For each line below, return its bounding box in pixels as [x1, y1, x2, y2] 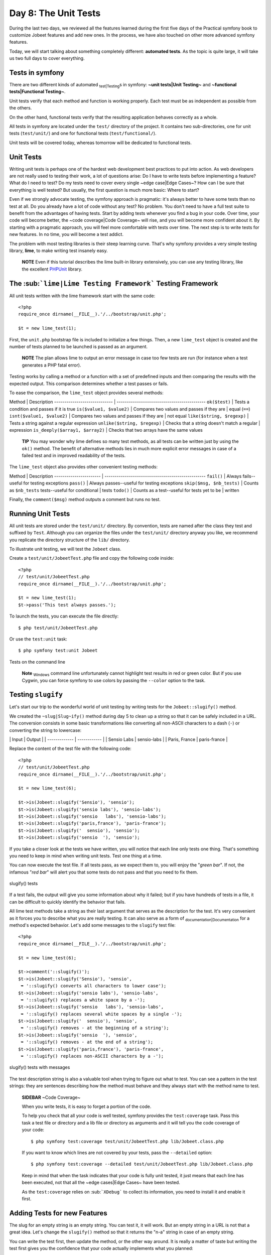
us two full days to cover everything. [9, 55, 85, 61]
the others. [9, 105, 32, 111]
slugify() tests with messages [9, 1064, 70, 1070]
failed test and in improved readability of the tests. [22, 452, 126, 459]
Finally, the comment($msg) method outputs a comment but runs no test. [9, 496, 161, 503]
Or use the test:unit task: [9, 636, 68, 642]
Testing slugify [9, 690, 63, 699]
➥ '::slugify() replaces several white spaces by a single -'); [21, 1011, 183, 1017]
